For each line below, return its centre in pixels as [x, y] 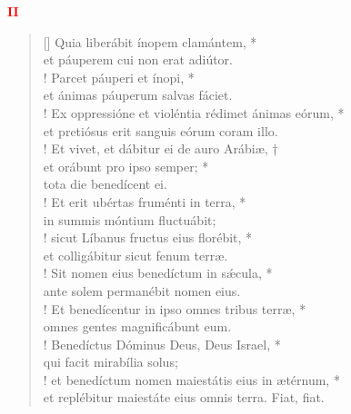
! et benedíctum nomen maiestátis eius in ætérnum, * [191, 379]
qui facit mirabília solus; [110, 362]
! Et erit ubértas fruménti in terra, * [145, 201]
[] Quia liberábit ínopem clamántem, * [150, 41]
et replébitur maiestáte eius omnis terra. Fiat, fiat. [184, 397]
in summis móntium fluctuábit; [130, 219]
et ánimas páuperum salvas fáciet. [138, 95]
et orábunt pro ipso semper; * [126, 166]
